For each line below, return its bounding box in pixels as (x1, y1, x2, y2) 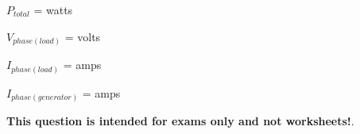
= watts (33, 2, 73, 17)
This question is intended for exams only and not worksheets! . (6, 113, 354, 129)
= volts (64, 28, 101, 44)
